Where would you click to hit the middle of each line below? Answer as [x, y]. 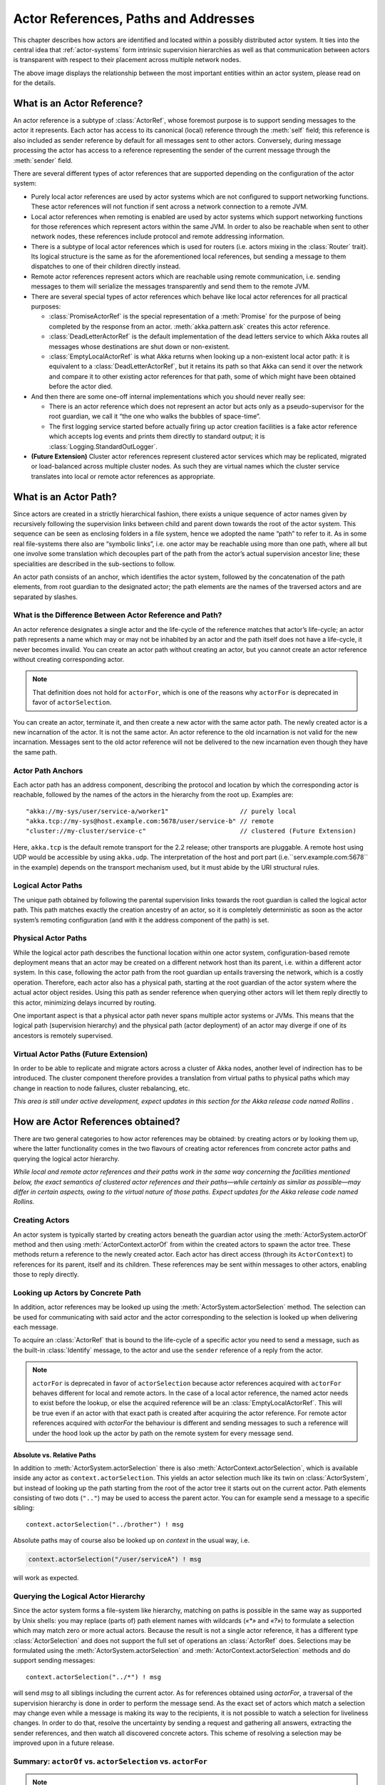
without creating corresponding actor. [69, 660]
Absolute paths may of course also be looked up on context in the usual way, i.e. [131, 1540]
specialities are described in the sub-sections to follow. [94, 563]
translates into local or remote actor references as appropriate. [123, 476]
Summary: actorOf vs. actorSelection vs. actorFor [111, 1761]
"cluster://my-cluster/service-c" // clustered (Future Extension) [191, 831]
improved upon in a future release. [64, 1743]
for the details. [35, 83]
